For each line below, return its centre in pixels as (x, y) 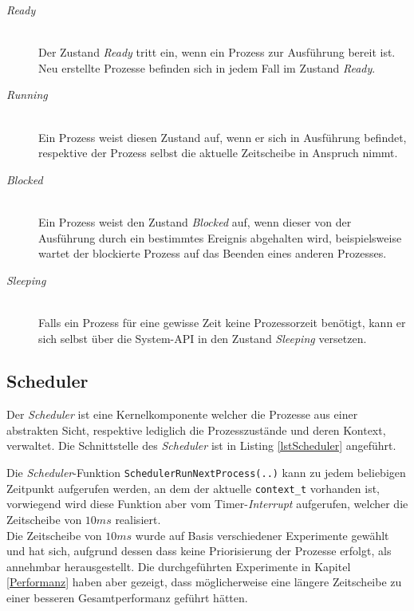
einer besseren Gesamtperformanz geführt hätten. (127, 597)
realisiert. (138, 519)
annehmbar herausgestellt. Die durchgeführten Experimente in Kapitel (179, 566)
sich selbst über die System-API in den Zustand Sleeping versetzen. (203, 338)
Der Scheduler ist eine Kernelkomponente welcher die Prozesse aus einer (182, 414)
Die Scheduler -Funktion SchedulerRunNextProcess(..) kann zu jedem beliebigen (206, 473)
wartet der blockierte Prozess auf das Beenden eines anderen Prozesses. (213, 253)
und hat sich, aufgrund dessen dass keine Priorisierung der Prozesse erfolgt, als (199, 551)
